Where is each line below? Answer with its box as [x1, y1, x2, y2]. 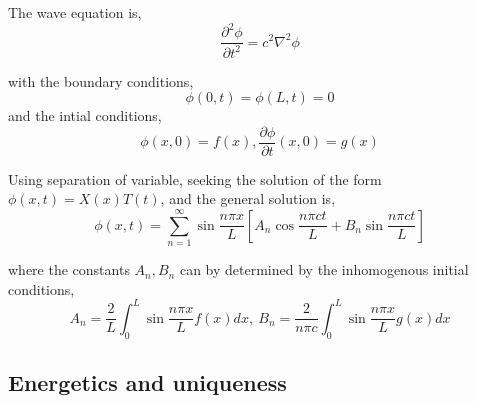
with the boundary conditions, [8, 70, 194, 91]
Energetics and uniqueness [8, 366, 287, 397]
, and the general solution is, [160, 188, 336, 209]
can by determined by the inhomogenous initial [179, 259, 469, 280]
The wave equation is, [8, 2, 142, 22]
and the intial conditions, [8, 105, 162, 126]
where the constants [8, 259, 130, 280]
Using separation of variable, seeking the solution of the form [8, 168, 382, 189]
